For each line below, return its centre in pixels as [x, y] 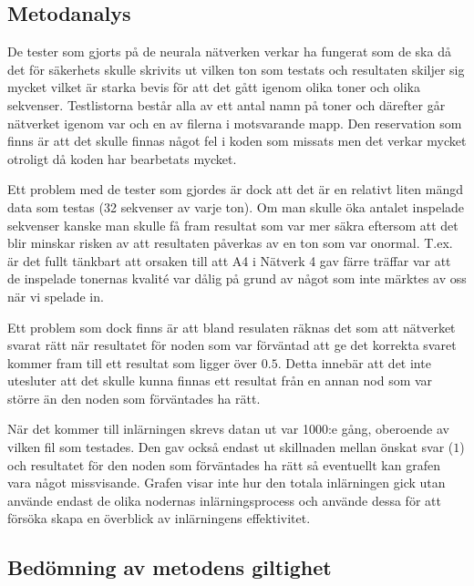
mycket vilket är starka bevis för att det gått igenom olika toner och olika [214, 87]
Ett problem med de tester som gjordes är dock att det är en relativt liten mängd [235, 189]
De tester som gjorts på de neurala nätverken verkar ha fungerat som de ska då [229, 51]
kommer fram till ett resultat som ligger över [133, 362]
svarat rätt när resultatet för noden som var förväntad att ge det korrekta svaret [232, 345]
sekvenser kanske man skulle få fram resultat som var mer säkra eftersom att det [233, 225]
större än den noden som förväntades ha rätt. [134, 398]
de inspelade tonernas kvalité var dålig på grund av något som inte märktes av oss [237, 278]
